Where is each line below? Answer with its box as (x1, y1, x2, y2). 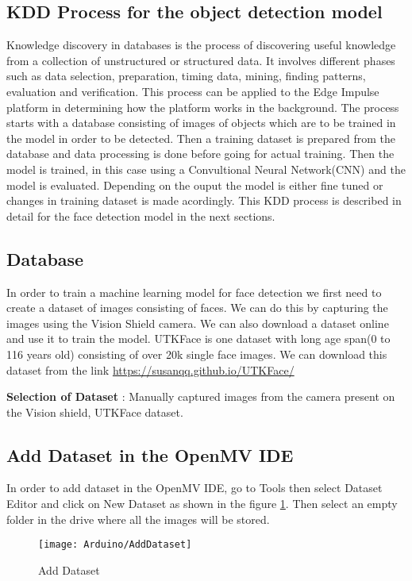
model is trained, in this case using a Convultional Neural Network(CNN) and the (6, 160, 406, 177)
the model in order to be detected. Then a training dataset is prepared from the (6, 129, 395, 146)
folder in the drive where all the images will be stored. (6, 510, 270, 527)
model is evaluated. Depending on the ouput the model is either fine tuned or (6, 176, 383, 193)
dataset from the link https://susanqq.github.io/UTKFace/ (6, 361, 295, 378)
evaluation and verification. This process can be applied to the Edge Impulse (6, 83, 379, 99)
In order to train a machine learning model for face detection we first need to (6, 283, 382, 300)
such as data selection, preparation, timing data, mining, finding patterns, (6, 67, 366, 84)
